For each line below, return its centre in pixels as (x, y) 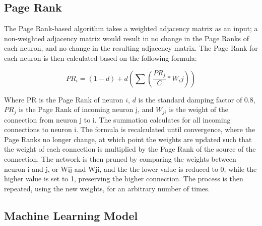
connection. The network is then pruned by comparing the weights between (120, 159)
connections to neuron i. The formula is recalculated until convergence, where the (130, 129)
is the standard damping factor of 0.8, (197, 99)
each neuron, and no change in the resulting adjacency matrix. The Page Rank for (131, 48)
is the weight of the (199, 109)
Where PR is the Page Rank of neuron (64, 99)
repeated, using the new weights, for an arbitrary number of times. (107, 188)
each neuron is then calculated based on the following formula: (101, 58)
